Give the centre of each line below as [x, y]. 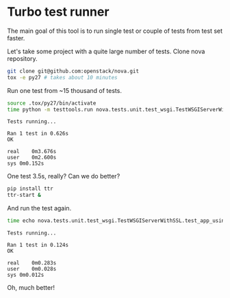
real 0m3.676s [32, 152]
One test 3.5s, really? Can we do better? [64, 176]
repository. [22, 58]
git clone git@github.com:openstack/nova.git [73, 71]
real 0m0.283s [32, 263]
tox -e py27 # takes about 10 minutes [62, 77]
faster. [16, 38]
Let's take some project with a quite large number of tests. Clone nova [106, 51]
